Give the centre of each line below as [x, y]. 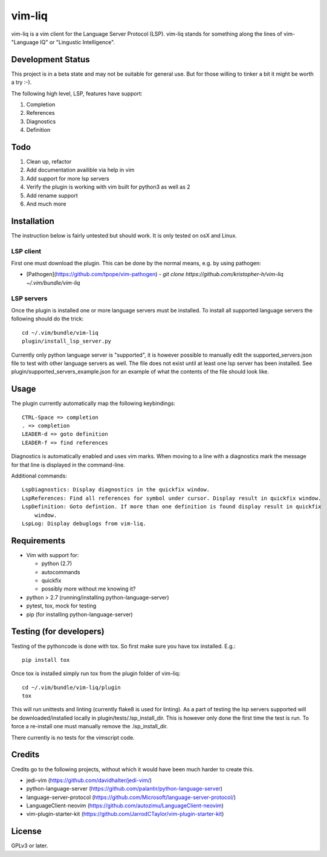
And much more [46, 204]
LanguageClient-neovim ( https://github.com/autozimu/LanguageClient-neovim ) [125, 806]
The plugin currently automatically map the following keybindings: [93, 403]
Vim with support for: [53, 555]
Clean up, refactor [49, 162]
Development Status [50, 60]
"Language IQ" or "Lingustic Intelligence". [63, 42]
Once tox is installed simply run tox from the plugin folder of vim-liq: [96, 673]
